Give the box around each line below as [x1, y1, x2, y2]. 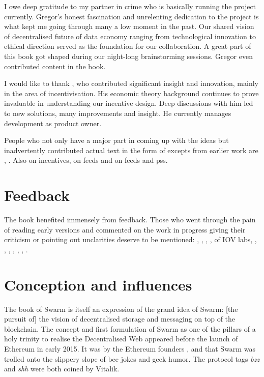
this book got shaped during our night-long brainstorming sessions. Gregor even [4, 50, 253, 61]
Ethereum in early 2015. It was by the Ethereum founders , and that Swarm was [4, 343, 255, 354]
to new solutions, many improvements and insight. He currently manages [4, 107, 231, 118]
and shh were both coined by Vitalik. [4, 363, 120, 374]
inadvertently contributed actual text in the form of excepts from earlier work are [4, 144, 258, 155]
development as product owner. [4, 118, 102, 128]
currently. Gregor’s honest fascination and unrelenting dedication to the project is [4, 11, 259, 21]
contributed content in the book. [4, 61, 106, 71]
